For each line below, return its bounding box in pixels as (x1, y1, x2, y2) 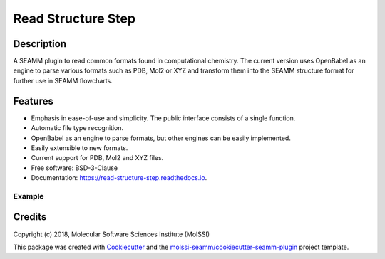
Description (13, 38, 67, 50)
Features (13, 95, 53, 107)
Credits (13, 211, 47, 223)
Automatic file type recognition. (31, 124, 124, 132)
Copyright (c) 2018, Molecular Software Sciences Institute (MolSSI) (13, 230, 210, 238)
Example (13, 191, 44, 201)
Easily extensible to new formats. (31, 143, 128, 152)
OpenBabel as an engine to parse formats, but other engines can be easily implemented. (31, 134, 292, 142)
